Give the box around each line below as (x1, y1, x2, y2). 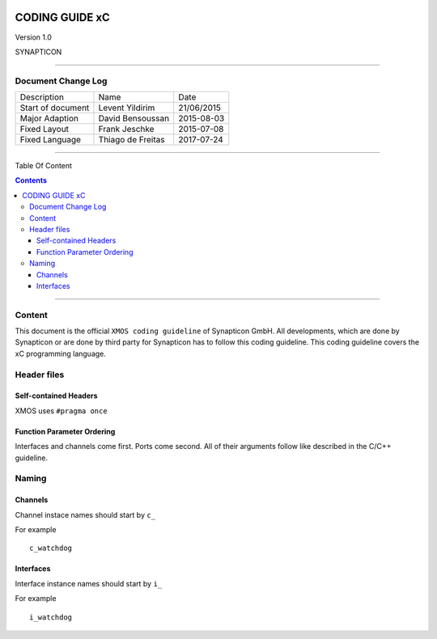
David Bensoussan (98, 113, 170, 125)
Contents (15, 176, 48, 185)
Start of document (19, 102, 90, 113)
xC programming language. (15, 349, 107, 358)
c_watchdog (29, 544, 73, 553)
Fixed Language (19, 134, 81, 146)
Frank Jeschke (98, 124, 155, 135)
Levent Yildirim (98, 102, 155, 113)
